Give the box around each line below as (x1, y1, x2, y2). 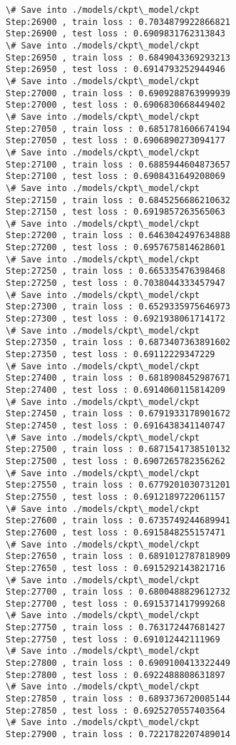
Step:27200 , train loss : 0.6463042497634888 (6, 230, 230, 241)
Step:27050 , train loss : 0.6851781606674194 (6, 123, 230, 134)
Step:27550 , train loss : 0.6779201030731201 (6, 480, 230, 490)
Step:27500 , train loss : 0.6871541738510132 (6, 444, 230, 455)
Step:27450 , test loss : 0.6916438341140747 (6, 420, 225, 431)
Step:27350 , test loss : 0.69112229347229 (6, 349, 215, 360)
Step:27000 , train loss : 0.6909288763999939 (6, 88, 230, 98)
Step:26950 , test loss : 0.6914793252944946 (6, 64, 225, 75)
